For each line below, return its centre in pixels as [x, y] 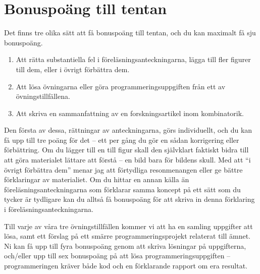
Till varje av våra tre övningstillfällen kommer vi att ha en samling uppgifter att [128, 226]
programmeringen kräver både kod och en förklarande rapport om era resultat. [126, 265]
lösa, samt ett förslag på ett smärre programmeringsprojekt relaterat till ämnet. [127, 236]
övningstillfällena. [43, 96]
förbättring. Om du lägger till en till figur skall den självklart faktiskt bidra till [126, 150]
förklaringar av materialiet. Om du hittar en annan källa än [97, 179]
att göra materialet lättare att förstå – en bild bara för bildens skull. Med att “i [127, 160]
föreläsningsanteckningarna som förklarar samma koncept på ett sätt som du [122, 189]
